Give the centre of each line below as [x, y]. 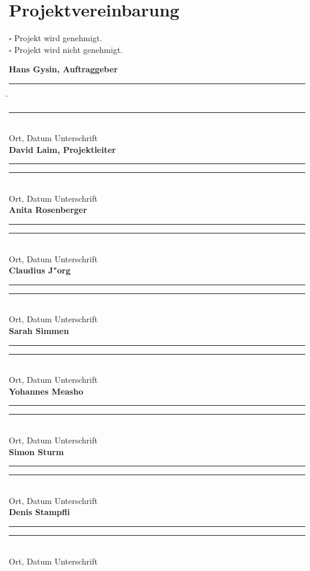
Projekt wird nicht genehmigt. [69, 49]
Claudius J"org [40, 270]
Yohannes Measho [46, 391]
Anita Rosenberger [48, 210]
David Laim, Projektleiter [62, 149]
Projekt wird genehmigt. [58, 38]
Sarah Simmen [39, 331]
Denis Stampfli [39, 512]
